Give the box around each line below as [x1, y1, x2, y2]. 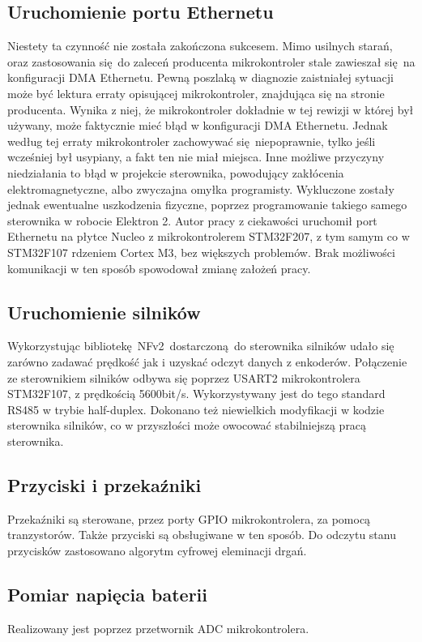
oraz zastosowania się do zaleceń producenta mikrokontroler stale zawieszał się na [7, 53, 416, 70]
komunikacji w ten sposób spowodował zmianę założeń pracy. [7, 259, 311, 276]
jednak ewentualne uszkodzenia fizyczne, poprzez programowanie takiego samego [7, 196, 407, 213]
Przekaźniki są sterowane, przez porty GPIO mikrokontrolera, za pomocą [7, 510, 371, 527]
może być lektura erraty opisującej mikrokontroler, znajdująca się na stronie [7, 84, 385, 101]
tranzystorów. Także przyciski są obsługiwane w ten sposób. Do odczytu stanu [7, 526, 396, 543]
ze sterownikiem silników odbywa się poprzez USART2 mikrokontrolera [7, 369, 360, 386]
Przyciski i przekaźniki [7, 472, 202, 497]
